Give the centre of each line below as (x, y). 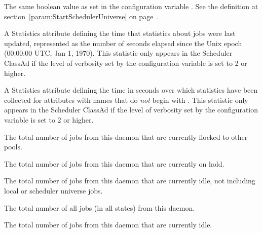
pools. (13, 147)
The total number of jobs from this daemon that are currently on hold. (114, 163)
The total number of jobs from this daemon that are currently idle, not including (130, 181)
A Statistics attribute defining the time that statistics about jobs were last (120, 33)
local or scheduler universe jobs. (53, 190)
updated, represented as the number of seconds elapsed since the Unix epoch (123, 43)
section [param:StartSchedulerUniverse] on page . (82, 16)
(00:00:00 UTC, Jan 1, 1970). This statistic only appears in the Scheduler (118, 53)
